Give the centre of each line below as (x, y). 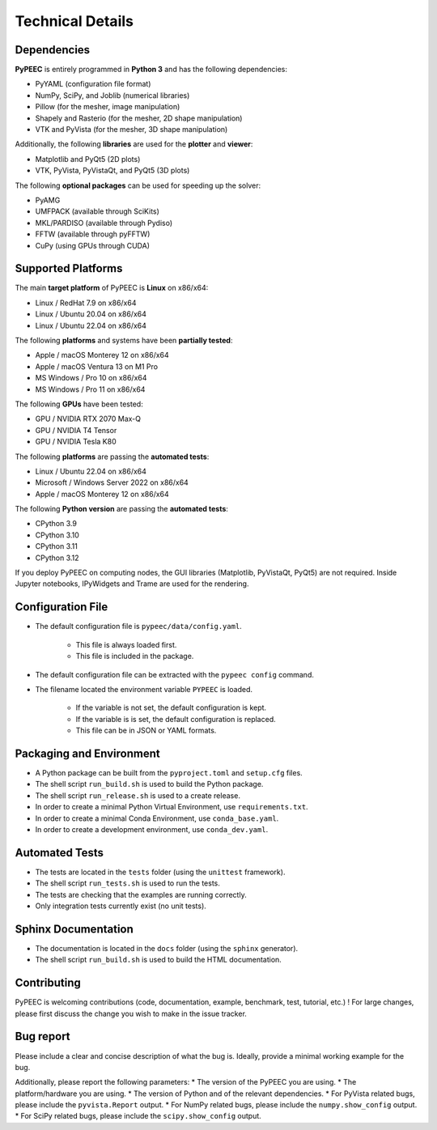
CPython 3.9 (56, 524)
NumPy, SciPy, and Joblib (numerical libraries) (112, 95)
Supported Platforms (69, 268)
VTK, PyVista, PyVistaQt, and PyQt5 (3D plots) (112, 171)
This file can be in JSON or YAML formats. (146, 731)
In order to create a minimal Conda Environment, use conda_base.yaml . (157, 818)
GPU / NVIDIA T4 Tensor (76, 430)
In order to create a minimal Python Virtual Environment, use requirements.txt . (172, 807)
